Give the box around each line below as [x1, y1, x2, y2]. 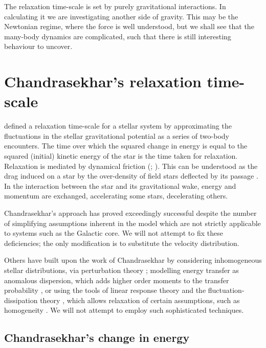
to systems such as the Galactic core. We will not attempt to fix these [4, 228, 223, 238]
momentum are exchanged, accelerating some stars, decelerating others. [4, 190, 228, 201]
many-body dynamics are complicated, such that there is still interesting [4, 31, 231, 41]
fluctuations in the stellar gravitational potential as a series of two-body [4, 130, 229, 141]
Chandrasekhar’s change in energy [4, 330, 190, 345]
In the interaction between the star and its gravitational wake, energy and [4, 180, 236, 191]
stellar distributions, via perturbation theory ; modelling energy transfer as [4, 265, 239, 275]
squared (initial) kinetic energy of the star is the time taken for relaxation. [4, 151, 238, 161]
